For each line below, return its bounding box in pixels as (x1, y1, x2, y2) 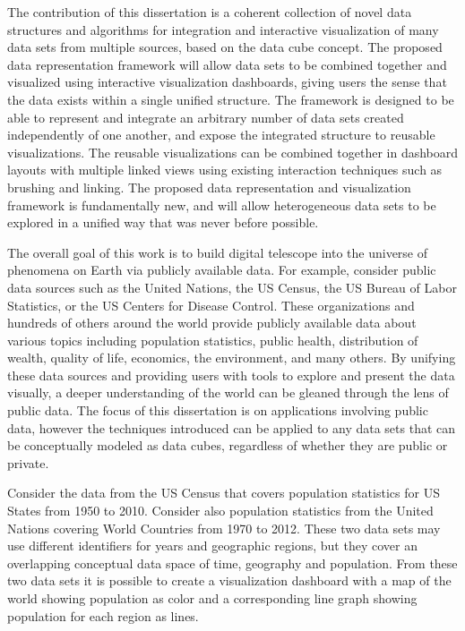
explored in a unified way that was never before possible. (7, 213, 319, 232)
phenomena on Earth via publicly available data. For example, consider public (7, 260, 436, 279)
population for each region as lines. (7, 606, 199, 625)
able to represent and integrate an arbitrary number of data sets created (7, 107, 404, 126)
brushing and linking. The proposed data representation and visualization (7, 177, 411, 196)
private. (7, 453, 49, 472)
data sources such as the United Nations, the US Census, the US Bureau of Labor (7, 277, 457, 296)
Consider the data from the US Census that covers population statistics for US (7, 483, 440, 502)
